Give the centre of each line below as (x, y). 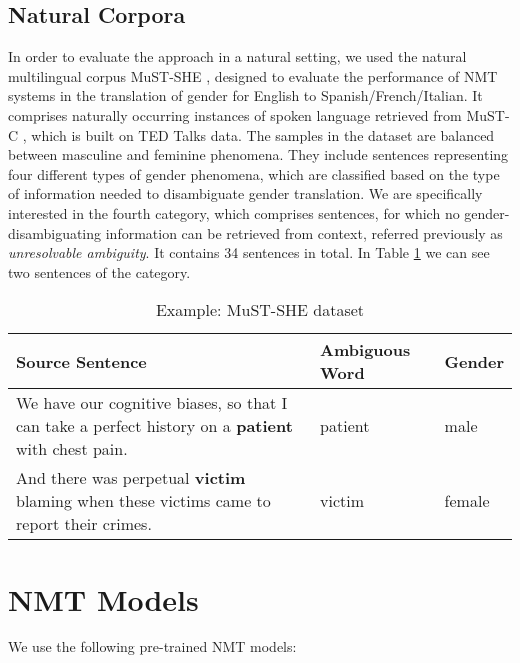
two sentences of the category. (99, 271)
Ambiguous (365, 350)
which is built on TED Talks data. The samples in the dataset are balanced (263, 134)
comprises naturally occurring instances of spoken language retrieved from (235, 114)
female (467, 501)
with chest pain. (72, 449)
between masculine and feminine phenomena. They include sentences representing (258, 154)
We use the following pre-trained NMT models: (152, 646)
